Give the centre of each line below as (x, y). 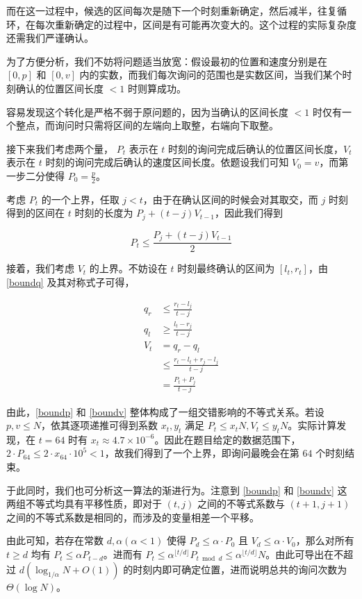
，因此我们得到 (248, 213)
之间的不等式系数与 (241, 504)
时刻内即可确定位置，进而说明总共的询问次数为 (240, 569)
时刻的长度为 (104, 213)
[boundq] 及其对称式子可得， (71, 281)
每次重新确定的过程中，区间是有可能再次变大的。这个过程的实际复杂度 (196, 24)
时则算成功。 (157, 88)
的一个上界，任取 (80, 199)
